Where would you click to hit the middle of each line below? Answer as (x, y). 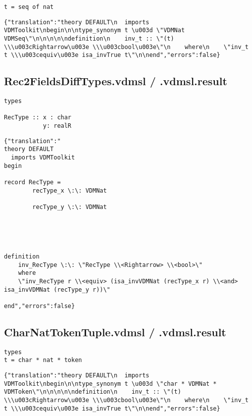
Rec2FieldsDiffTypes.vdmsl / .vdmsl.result (116, 81)
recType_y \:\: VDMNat (70, 207)
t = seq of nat (29, 7)
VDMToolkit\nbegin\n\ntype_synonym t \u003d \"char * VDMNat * (110, 384)
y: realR (57, 126)
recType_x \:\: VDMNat (70, 190)
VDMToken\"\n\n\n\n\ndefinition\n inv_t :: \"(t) (93, 392)
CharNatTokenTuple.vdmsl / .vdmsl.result (115, 332)
